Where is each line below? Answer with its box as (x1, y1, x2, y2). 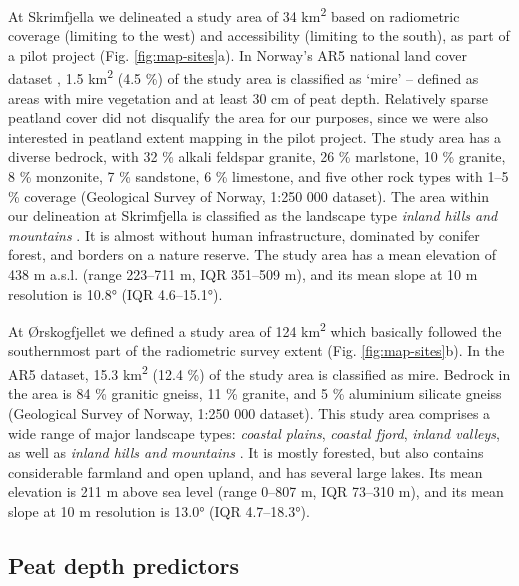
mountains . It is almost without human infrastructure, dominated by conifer (8, 224, 480, 245)
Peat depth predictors (8, 549, 240, 580)
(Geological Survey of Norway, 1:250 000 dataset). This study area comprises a (8, 402, 491, 423)
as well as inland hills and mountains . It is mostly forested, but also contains (8, 442, 484, 463)
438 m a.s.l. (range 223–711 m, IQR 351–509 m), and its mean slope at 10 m (8, 264, 478, 285)
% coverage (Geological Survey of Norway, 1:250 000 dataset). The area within (8, 185, 489, 206)
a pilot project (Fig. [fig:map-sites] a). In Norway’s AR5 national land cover (8, 44, 467, 65)
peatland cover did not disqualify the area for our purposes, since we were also (8, 107, 489, 128)
